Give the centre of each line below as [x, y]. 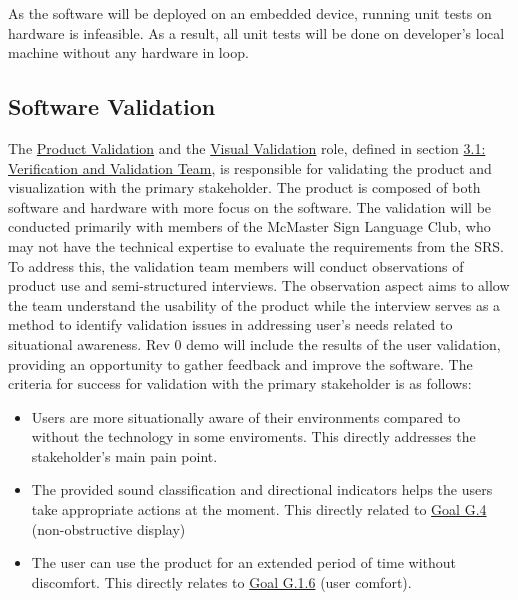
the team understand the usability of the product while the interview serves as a [254, 304]
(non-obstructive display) [108, 528]
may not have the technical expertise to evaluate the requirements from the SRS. [256, 245]
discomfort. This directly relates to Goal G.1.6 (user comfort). [221, 581]
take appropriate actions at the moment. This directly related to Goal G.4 [259, 509]
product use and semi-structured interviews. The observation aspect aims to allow [259, 285]
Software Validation [112, 106]
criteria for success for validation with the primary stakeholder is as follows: [240, 383]
